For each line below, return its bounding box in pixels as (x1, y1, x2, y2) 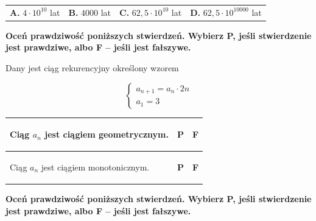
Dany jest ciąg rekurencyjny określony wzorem (5, 61, 179, 74)
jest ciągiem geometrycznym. (44, 128, 169, 141)
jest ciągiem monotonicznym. (41, 160, 150, 173)
